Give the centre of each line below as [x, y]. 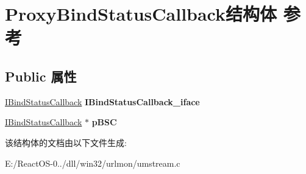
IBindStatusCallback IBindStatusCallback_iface [102, 101]
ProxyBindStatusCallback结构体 [141, 14]
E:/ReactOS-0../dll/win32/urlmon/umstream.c [93, 163]
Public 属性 [41, 76]
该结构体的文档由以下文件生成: [66, 142]
